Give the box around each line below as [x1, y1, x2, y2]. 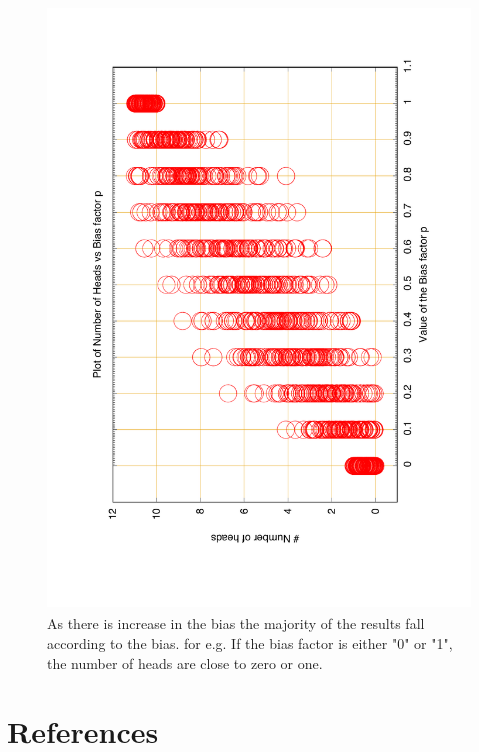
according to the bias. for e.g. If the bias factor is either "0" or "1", [47, 632, 453, 653]
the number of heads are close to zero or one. [47, 652, 323, 673]
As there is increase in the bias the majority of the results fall [47, 613, 425, 634]
